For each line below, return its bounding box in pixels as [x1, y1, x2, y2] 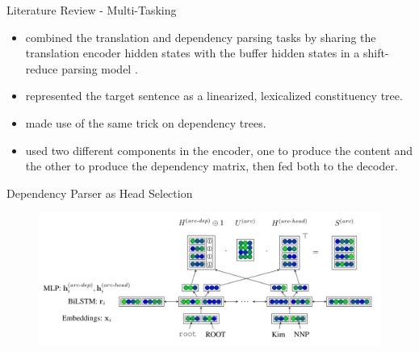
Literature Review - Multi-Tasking [6, 2, 177, 18]
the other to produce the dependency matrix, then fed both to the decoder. [25, 157, 398, 174]
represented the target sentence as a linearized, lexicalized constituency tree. [25, 87, 403, 104]
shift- [362, 44, 389, 61]
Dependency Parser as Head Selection [6, 184, 193, 201]
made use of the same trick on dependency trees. [25, 114, 266, 131]
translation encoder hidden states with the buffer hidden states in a [25, 44, 360, 61]
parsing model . [61, 60, 138, 77]
